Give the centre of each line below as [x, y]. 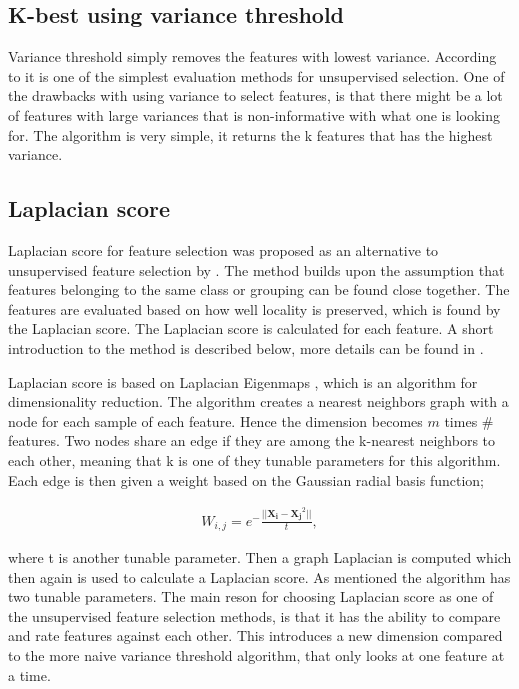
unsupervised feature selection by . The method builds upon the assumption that [256, 269]
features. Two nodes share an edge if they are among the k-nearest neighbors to [252, 440]
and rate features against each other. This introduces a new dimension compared [255, 635]
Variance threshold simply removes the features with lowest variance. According [252, 56]
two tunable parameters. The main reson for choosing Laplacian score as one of [251, 596]
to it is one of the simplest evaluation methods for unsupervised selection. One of [256, 75]
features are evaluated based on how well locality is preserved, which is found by [254, 308]
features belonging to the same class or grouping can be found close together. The [259, 289]
